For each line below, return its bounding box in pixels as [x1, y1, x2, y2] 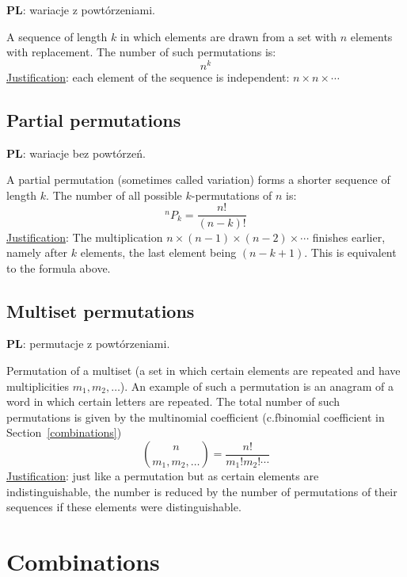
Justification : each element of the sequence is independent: [6, 68, 290, 85]
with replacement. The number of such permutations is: [6, 44, 276, 60]
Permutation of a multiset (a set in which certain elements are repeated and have [6, 362, 401, 379]
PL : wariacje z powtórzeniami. [6, 2, 155, 17]
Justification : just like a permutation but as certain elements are [6, 468, 319, 484]
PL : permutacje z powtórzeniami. [6, 335, 170, 352]
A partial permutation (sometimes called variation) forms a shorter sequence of [6, 171, 390, 188]
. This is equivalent [304, 244, 397, 261]
